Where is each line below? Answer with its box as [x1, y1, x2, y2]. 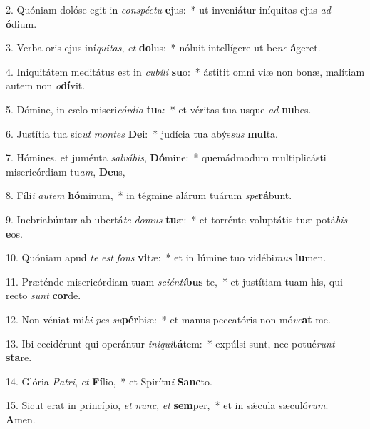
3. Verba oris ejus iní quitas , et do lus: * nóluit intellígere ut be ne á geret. [6, 40, 321, 55]
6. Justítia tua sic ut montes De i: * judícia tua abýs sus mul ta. [6, 126, 278, 141]
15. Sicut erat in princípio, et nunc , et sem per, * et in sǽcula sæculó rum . [6, 398, 329, 413]
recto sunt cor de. [6, 288, 81, 303]
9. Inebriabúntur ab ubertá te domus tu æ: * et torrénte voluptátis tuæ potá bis [6, 211, 348, 226]
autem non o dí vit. [6, 78, 86, 93]
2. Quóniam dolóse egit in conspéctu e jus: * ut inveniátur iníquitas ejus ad [6, 2, 331, 16]
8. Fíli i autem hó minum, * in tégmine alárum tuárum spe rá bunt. [6, 188, 292, 203]
